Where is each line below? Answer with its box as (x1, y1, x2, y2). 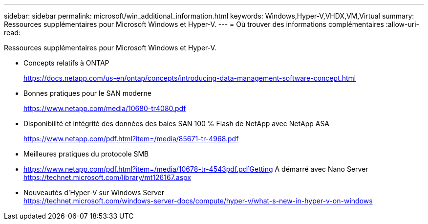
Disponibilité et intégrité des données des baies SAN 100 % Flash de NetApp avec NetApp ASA (23, 119, 330, 128)
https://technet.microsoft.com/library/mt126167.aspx (23, 173, 191, 181)
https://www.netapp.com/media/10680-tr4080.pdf (23, 104, 186, 112)
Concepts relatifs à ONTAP (23, 59, 109, 67)
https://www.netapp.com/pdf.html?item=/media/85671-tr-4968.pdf (23, 134, 239, 143)
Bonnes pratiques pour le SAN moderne (23, 89, 151, 97)
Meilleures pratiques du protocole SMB (23, 150, 149, 158)
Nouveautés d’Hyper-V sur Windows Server (23, 188, 165, 197)
